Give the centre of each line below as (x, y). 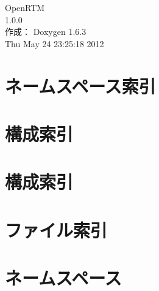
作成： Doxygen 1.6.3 (46, 32)
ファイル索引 (56, 229)
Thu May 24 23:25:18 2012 (55, 43)
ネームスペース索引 (80, 85)
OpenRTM (25, 7)
